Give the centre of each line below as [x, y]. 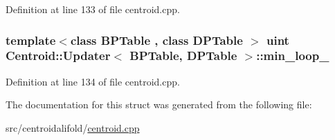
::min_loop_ [293, 56]
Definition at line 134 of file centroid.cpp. [93, 81]
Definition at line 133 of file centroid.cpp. [93, 9]
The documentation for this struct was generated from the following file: [159, 104]
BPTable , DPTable [183, 56]
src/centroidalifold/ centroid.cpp [73, 127]
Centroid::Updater [58, 56]
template [31, 40]
